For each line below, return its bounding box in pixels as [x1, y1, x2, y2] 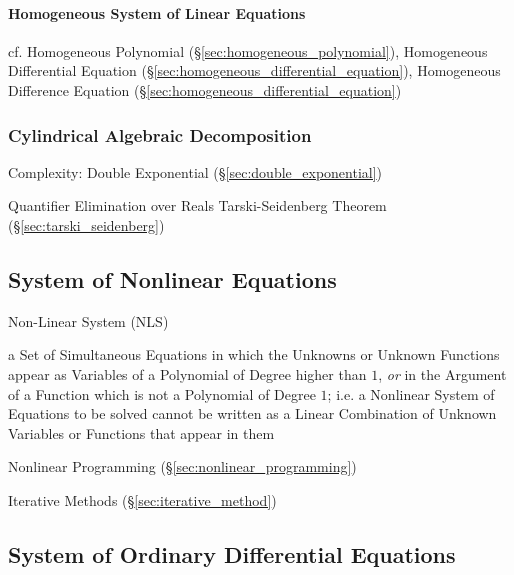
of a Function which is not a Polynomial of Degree [8, 383, 316, 404]
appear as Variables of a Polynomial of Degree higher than [8, 363, 367, 384]
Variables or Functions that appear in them [8, 422, 275, 443]
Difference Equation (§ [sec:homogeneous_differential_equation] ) [8, 79, 402, 100]
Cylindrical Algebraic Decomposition [8, 122, 312, 147]
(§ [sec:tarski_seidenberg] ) [8, 214, 165, 235]
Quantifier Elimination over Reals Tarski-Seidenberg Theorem [8, 195, 387, 216]
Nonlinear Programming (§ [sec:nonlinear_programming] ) [8, 456, 357, 477]
